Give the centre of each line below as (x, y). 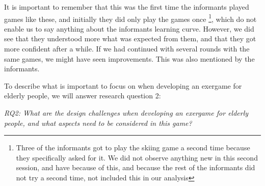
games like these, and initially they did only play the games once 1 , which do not (130, 18)
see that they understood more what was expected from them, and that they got (130, 38)
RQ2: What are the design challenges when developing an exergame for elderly (126, 113)
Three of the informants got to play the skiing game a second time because (133, 148)
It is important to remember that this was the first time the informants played (127, 7)
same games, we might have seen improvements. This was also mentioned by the (129, 58)
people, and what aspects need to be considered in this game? (98, 123)
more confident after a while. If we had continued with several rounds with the (127, 49)
